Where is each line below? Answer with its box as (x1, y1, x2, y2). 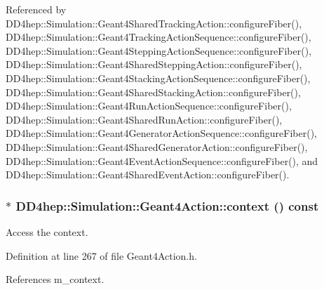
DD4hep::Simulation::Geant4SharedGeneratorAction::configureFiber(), (6, 139, 308, 154)
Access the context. (6, 224, 88, 239)
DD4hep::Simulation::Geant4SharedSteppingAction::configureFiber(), (6, 57, 302, 72)
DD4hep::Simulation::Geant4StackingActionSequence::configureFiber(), (6, 70, 311, 85)
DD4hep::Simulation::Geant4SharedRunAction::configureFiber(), (6, 112, 283, 126)
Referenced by (6, 2, 67, 16)
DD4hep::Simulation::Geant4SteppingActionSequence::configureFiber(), (6, 43, 312, 58)
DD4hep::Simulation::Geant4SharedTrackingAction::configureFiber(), (6, 15, 302, 30)
